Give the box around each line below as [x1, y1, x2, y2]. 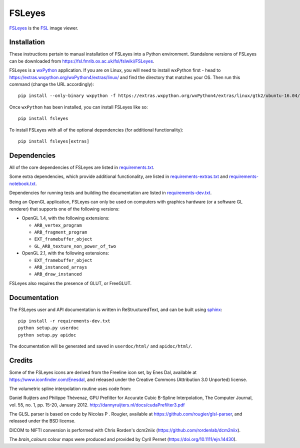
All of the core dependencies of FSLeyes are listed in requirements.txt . [9, 164, 154, 170]
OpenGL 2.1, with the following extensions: [21, 250, 109, 256]
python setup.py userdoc [18, 325, 79, 331]
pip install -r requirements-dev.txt [18, 318, 111, 324]
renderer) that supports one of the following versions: [9, 205, 120, 212]
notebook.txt [9, 180, 36, 186]
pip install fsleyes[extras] [18, 138, 89, 144]
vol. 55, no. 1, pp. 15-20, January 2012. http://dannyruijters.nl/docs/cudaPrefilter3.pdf [9, 401, 185, 407]
